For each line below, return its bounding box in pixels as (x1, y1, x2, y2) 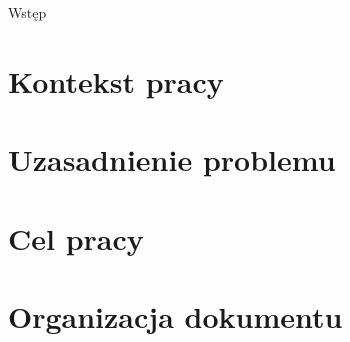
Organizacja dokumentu (8, 295, 343, 336)
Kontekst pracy (8, 60, 224, 101)
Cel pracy (8, 217, 144, 258)
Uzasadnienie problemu (8, 139, 336, 180)
